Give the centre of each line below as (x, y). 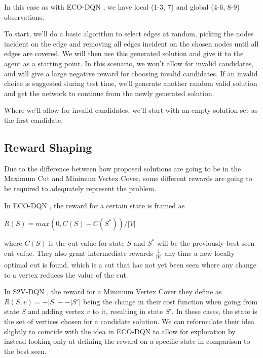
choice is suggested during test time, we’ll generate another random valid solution (131, 83)
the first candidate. (34, 120)
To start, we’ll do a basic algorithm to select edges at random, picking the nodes (129, 34)
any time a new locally (199, 253)
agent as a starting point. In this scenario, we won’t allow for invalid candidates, (129, 63)
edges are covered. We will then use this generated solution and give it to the (124, 53)
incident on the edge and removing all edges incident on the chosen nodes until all (131, 43)
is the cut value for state (87, 243)
